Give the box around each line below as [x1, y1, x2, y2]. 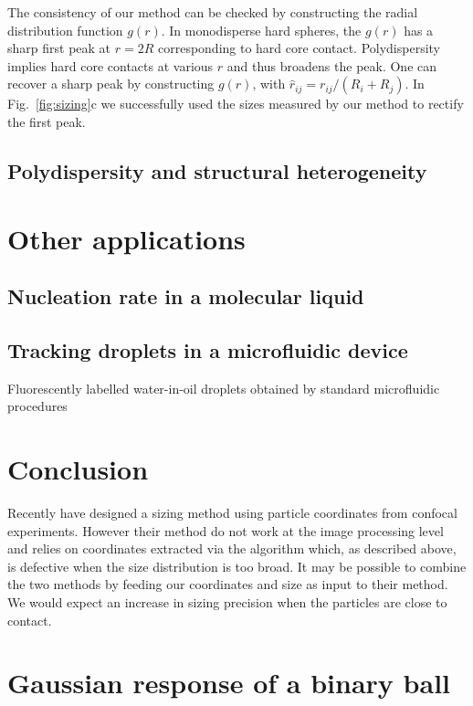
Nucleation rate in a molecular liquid [7, 282, 364, 311]
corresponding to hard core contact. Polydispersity [157, 38, 441, 58]
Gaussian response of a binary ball [7, 664, 450, 701]
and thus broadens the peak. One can [226, 56, 437, 75]
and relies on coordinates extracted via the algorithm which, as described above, [7, 539, 457, 558]
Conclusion [7, 450, 149, 488]
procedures [7, 396, 68, 416]
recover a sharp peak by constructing [7, 74, 215, 93]
